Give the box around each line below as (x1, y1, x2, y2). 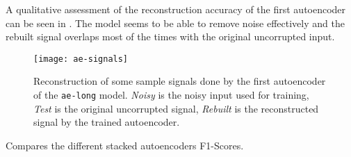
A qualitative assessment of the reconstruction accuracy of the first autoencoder (6, 2, 346, 16)
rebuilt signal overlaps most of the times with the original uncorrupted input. (6, 29, 335, 44)
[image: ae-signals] (33, 53, 129, 64)
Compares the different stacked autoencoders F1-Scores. (6, 138, 244, 152)
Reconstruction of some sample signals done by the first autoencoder (33, 74, 326, 88)
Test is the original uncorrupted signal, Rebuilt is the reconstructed (33, 101, 319, 115)
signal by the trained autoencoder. (33, 115, 180, 129)
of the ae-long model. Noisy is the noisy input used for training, (33, 88, 309, 102)
